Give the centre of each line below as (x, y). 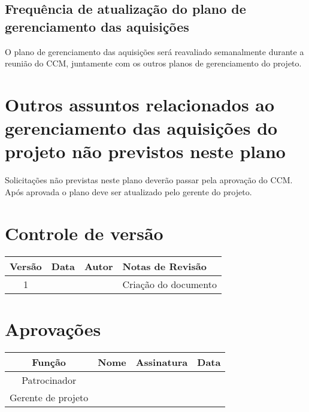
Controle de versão (84, 233)
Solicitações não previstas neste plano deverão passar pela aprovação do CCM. (149, 180)
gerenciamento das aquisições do (141, 128)
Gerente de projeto (49, 397)
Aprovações (53, 328)
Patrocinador (49, 380)
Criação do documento (169, 284)
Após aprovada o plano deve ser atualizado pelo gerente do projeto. (128, 191)
